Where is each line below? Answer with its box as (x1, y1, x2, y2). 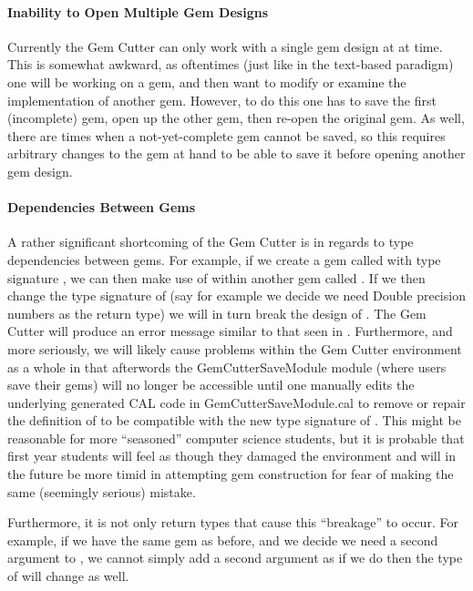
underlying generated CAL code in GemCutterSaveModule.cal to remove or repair (7, 392, 466, 412)
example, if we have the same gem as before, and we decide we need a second (7, 530, 438, 549)
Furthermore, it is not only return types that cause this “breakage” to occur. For (7, 513, 458, 532)
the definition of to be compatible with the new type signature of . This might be (7, 411, 461, 430)
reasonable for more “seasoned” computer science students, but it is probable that (7, 428, 465, 447)
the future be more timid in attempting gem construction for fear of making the (7, 464, 454, 484)
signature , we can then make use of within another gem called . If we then (7, 268, 426, 287)
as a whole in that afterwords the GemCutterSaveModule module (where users (7, 357, 447, 376)
